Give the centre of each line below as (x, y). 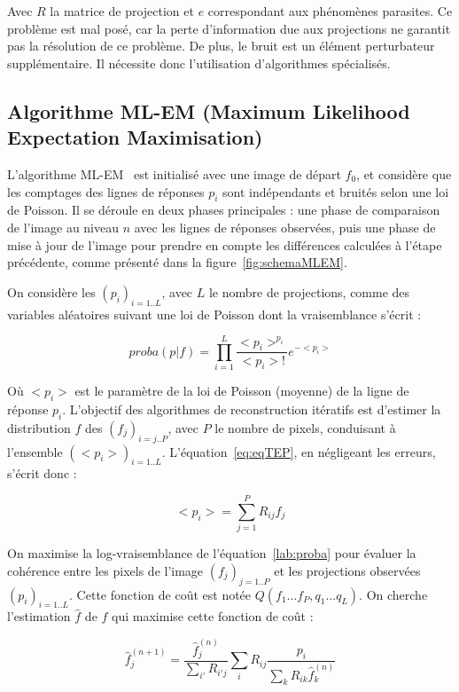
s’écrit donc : (42, 473)
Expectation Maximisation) (135, 137)
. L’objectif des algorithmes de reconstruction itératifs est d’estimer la (252, 409)
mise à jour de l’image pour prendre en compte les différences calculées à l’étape (225, 244)
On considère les (51, 291)
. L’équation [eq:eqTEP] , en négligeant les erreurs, (299, 451)
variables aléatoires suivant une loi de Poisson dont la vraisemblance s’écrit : (214, 314)
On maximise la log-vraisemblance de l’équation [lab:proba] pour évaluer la (212, 553)
